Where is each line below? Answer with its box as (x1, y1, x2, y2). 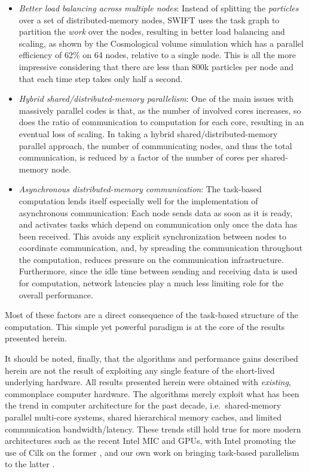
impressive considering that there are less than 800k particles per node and (19, 60, 293, 72)
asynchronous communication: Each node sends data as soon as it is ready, (19, 206, 293, 219)
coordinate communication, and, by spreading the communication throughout (19, 241, 303, 254)
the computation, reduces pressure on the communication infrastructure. (19, 253, 284, 265)
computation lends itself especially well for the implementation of (19, 194, 258, 207)
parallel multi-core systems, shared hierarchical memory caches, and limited (5, 411, 282, 423)
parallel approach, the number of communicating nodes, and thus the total (19, 139, 292, 152)
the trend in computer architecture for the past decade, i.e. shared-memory (5, 399, 282, 412)
